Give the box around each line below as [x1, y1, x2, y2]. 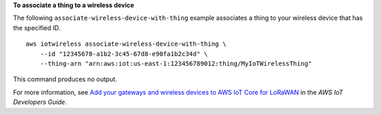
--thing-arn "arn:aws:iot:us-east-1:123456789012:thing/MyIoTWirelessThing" [40, 60, 313, 67]
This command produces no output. [13, 75, 118, 83]
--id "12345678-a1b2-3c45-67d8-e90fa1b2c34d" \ [40, 50, 208, 57]
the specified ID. [13, 23, 61, 32]
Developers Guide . [13, 98, 67, 107]
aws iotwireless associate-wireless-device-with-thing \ [25, 40, 227, 48]
